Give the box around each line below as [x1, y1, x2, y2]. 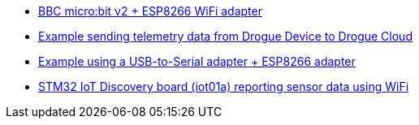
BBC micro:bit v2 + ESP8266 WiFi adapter [38, 4, 262, 18]
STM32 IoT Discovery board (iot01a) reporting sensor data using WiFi [38, 80, 409, 93]
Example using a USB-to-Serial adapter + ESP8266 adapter [38, 54, 356, 68]
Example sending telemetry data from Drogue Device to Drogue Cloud [38, 29, 413, 43]
